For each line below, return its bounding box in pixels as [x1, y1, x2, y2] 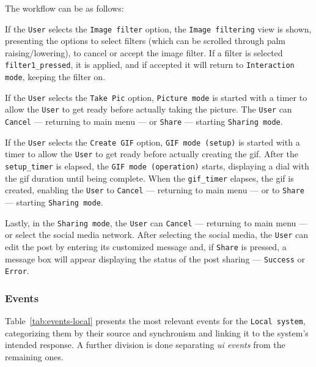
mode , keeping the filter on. [5, 70, 106, 83]
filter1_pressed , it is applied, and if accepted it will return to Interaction [5, 58, 295, 71]
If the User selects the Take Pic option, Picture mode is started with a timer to [5, 91, 307, 103]
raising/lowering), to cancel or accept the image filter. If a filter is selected [5, 46, 283, 59]
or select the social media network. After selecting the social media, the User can [5, 228, 309, 241]
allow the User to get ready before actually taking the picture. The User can [5, 103, 292, 116]
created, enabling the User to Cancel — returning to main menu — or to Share [5, 183, 304, 196]
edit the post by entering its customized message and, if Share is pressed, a [5, 240, 287, 253]
